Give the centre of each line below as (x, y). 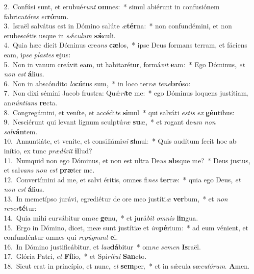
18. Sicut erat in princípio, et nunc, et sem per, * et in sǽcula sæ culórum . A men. (127, 266)
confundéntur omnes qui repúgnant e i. (61, 237)
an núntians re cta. (31, 102)
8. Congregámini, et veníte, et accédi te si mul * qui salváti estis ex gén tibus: (119, 112)
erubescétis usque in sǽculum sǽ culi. (60, 35)
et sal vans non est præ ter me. (49, 170)
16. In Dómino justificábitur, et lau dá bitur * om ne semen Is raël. (102, 246)
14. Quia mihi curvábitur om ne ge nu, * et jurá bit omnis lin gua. (101, 218)
